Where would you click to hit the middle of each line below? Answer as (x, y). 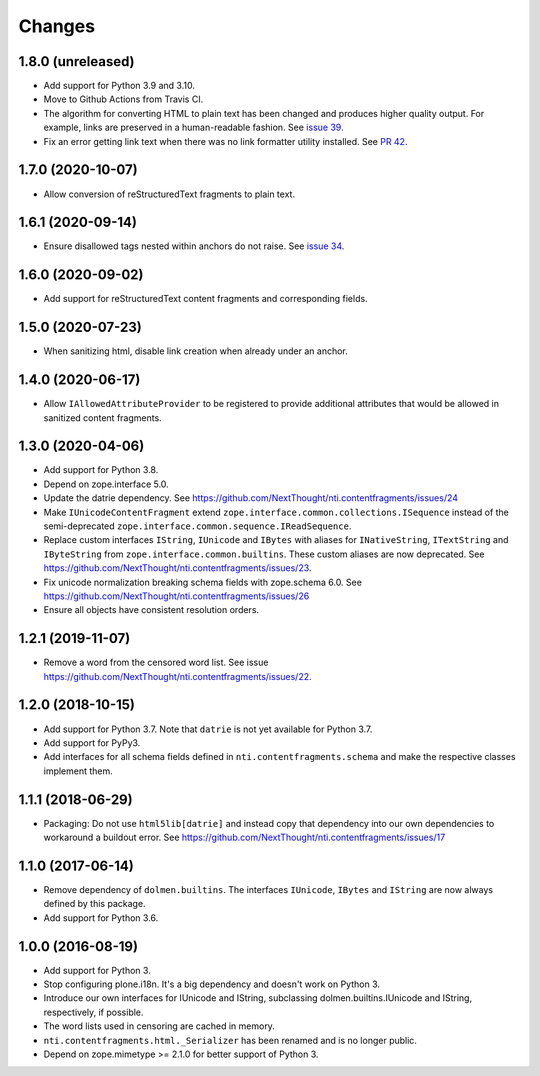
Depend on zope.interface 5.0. (106, 484)
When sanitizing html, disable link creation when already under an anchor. (196, 351)
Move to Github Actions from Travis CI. (123, 99)
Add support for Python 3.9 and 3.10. (119, 86)
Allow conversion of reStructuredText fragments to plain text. (169, 194)
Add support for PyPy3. (92, 742)
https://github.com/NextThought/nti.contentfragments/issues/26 (176, 596)
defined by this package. (94, 904)
